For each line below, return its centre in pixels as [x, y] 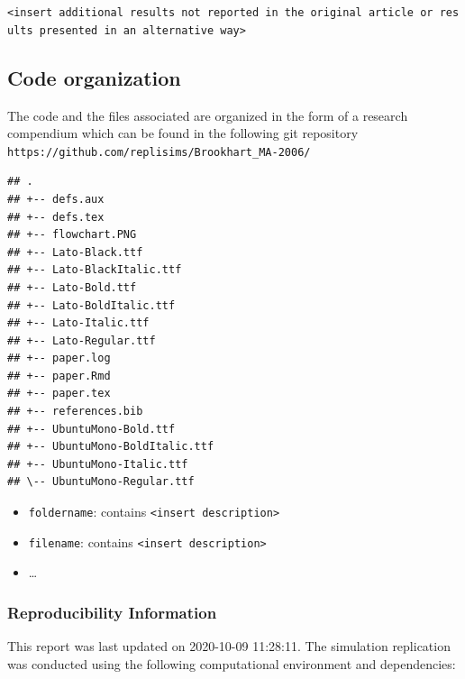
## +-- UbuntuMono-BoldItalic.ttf [111, 447]
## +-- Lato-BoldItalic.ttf [91, 305]
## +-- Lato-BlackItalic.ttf [95, 270]
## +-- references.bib [75, 412]
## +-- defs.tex [56, 217]
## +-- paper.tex [59, 394]
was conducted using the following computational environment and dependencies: [232, 663]
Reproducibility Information [112, 612]
